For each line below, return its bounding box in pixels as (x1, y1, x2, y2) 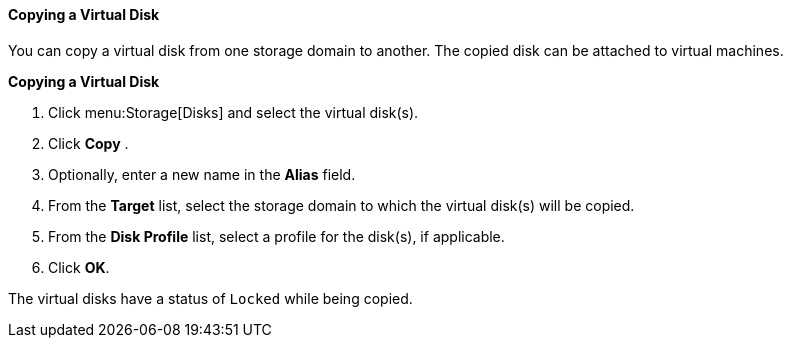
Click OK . (48, 258, 110, 276)
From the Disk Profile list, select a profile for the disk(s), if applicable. (48, 227, 505, 245)
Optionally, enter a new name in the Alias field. (48, 165, 356, 183)
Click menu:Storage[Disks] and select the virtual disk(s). (48, 103, 419, 121)
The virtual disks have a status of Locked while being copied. (8, 289, 413, 307)
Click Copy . (48, 134, 129, 152)
